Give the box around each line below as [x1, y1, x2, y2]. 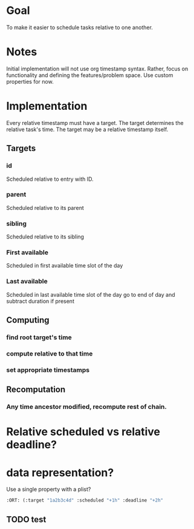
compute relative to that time [6, 349, 93, 358]
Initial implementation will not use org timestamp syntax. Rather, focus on [6, 65, 189, 72]
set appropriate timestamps [6, 365, 89, 374]
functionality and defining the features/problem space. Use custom [6, 71, 173, 79]
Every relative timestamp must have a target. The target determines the [6, 119, 184, 126]
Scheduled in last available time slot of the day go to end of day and [6, 291, 175, 298]
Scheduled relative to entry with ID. [6, 175, 94, 183]
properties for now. [6, 78, 54, 85]
